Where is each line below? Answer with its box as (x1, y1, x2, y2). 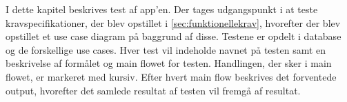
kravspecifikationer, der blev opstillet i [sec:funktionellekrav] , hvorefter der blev (6, 15, 341, 30)
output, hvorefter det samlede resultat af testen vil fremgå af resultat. (6, 83, 301, 97)
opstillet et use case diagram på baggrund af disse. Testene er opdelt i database (6, 29, 341, 43)
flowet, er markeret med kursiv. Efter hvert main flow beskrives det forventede (6, 69, 337, 83)
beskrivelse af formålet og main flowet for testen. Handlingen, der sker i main (6, 56, 332, 70)
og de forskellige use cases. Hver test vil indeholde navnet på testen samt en (6, 42, 326, 57)
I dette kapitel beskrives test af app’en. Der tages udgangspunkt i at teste (6, 2, 318, 16)
